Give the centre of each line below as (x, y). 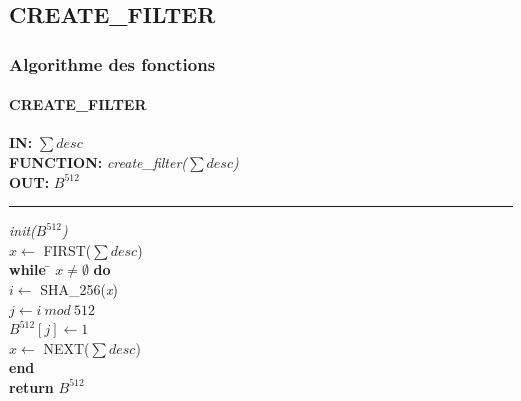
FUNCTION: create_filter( (98, 162)
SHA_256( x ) (79, 288)
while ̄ (30, 269)
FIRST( (67, 249)
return (31, 386)
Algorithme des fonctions (112, 63)
